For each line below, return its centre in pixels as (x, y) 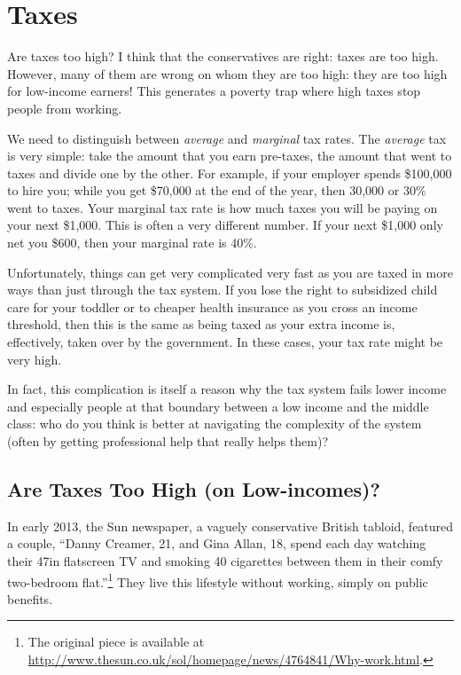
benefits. (30, 598)
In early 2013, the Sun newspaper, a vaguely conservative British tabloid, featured (230, 526)
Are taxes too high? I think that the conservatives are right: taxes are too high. (223, 56)
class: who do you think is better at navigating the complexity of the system (215, 424)
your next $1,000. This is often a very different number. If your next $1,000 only (225, 225)
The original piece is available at (116, 642)
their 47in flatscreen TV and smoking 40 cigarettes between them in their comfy (225, 560)
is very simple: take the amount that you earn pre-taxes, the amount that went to (230, 156)
